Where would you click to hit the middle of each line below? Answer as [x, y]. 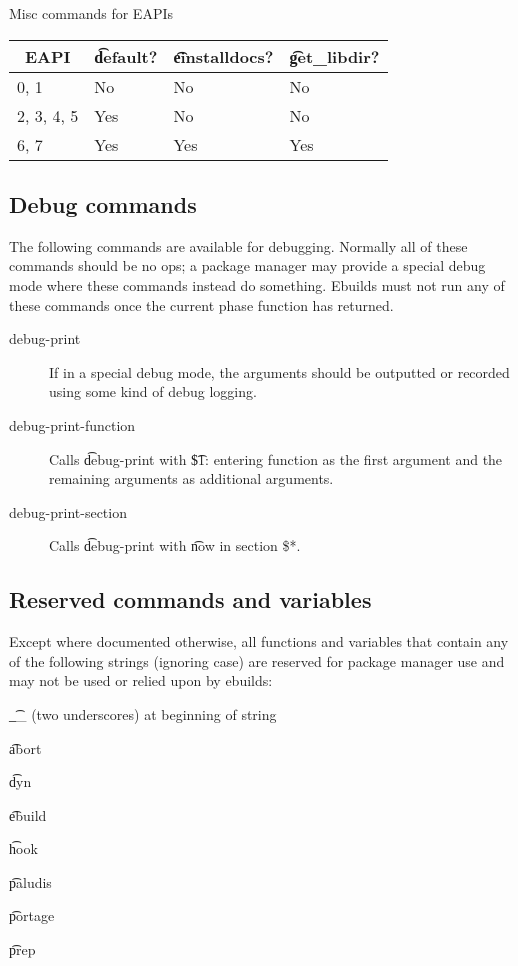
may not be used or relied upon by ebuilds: [141, 680]
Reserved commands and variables [190, 599]
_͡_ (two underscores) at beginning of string [143, 713]
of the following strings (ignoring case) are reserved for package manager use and [257, 660]
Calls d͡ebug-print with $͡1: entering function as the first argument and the [276, 458]
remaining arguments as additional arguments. [191, 478]
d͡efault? [126, 56]
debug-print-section [68, 511]
